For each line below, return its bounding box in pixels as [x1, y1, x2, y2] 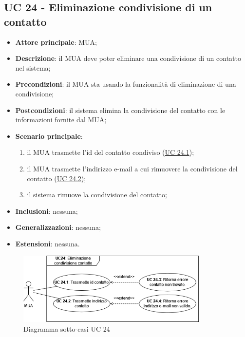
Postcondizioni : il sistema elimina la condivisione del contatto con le [15, 105, 226, 115]
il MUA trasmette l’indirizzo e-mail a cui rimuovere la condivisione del [27, 163, 238, 173]
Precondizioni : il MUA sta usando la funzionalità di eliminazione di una [15, 79, 236, 89]
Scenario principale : [15, 131, 83, 141]
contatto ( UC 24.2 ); [27, 173, 86, 183]
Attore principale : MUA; [15, 37, 97, 47]
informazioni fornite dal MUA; [15, 114, 107, 125]
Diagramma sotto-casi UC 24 [23, 323, 110, 334]
